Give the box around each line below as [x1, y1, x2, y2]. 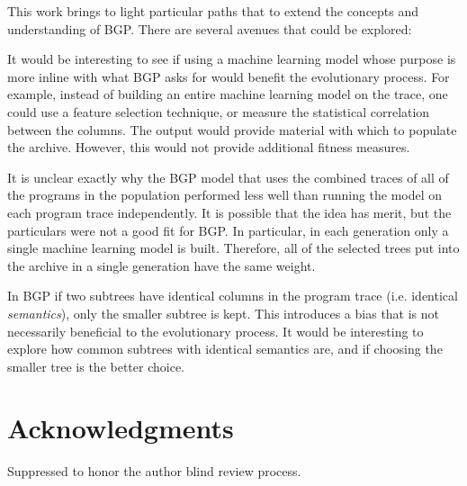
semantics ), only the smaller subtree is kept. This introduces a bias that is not [7, 303, 440, 322]
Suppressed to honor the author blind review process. [7, 462, 301, 481]
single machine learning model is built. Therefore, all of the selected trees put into [7, 238, 460, 257]
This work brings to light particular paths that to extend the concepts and [7, 2, 419, 20]
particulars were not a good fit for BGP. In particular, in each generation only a [7, 220, 449, 239]
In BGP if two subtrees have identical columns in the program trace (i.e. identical [7, 286, 458, 305]
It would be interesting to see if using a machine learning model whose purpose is [7, 49, 456, 68]
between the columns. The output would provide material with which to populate [7, 120, 457, 139]
